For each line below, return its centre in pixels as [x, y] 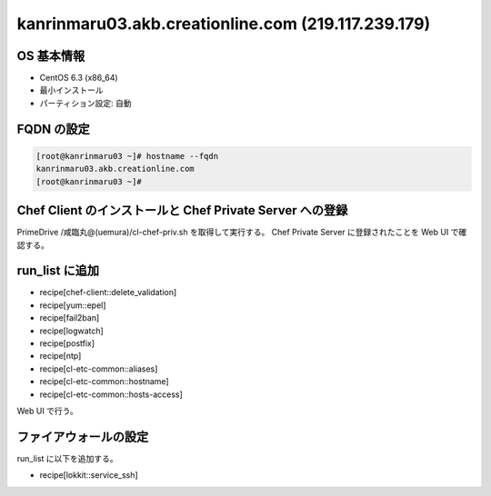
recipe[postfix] [67, 343]
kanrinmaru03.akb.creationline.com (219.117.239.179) [224, 24]
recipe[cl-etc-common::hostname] [104, 382]
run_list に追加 [58, 271]
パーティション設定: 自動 [85, 103]
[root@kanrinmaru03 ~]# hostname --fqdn [127, 156]
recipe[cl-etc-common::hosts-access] [111, 394]
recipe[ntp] [60, 356]
